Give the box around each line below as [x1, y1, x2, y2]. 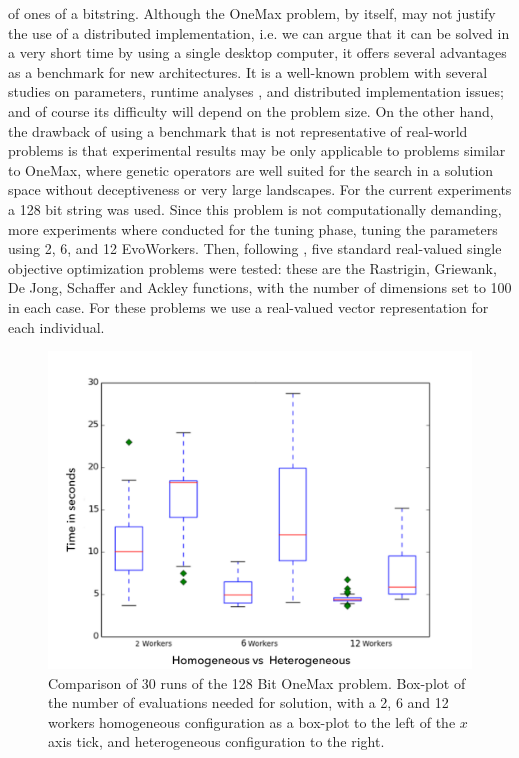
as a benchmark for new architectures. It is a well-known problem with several [8, 61, 488, 82]
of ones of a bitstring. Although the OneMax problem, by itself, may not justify [8, 3, 496, 23]
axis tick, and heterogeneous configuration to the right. [48, 731, 385, 752]
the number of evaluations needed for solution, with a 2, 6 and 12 [48, 692, 449, 713]
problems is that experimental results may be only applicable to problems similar [8, 140, 506, 161]
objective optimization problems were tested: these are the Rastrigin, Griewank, [8, 257, 497, 278]
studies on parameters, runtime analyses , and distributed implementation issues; [8, 81, 504, 102]
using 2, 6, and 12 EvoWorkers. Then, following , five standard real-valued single [8, 238, 502, 259]
